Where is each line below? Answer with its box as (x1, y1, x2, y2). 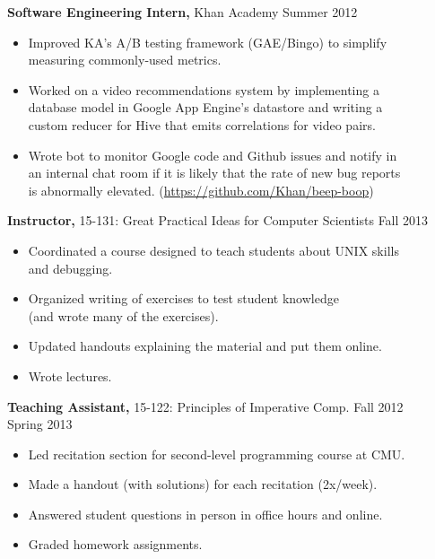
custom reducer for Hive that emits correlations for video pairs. (28, 115, 376, 134)
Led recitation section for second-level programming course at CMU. (28, 444, 405, 463)
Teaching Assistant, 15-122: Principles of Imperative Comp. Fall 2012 (7, 397, 404, 415)
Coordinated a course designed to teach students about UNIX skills (28, 240, 399, 259)
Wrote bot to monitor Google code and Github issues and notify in (28, 145, 397, 164)
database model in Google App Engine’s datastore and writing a (28, 98, 383, 117)
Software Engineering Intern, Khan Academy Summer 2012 (7, 3, 358, 21)
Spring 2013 (7, 415, 73, 433)
